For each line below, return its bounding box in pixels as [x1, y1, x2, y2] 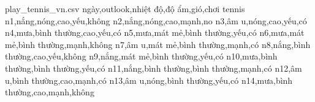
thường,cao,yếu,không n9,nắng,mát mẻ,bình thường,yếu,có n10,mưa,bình [5, 50, 278, 63]
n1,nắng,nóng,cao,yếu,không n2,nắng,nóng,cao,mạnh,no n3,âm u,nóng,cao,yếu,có [5, 14, 307, 27]
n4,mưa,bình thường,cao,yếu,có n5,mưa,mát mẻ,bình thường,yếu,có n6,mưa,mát [5, 26, 305, 39]
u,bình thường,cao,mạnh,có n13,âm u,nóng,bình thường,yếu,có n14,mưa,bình [5, 73, 293, 86]
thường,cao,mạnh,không [5, 86, 94, 98]
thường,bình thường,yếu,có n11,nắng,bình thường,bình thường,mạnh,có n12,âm [5, 61, 302, 74]
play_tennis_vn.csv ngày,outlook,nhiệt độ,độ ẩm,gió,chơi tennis [5, 2, 245, 15]
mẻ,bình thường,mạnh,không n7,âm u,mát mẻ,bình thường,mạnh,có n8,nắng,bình [5, 38, 311, 50]
